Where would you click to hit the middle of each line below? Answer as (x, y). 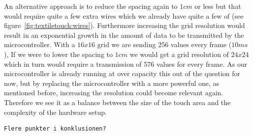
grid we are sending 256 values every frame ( (164, 44)
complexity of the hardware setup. (55, 112)
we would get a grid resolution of (179, 54)
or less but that (218, 6)
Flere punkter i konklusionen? (55, 129)
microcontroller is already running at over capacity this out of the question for (122, 73)
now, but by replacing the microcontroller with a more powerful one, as (112, 83)
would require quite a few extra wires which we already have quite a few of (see (124, 15)
